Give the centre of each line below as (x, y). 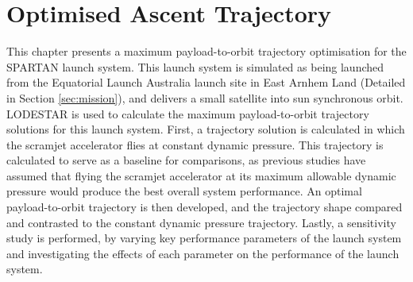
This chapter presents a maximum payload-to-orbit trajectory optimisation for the (206, 51)
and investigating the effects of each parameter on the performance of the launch (203, 253)
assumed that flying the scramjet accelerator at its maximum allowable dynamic (201, 175)
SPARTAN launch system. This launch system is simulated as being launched (195, 66)
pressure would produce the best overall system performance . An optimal (184, 191)
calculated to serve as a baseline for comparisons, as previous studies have (186, 160)
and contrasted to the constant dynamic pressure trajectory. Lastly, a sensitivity (201, 222)
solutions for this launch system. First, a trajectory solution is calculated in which (206, 129)
